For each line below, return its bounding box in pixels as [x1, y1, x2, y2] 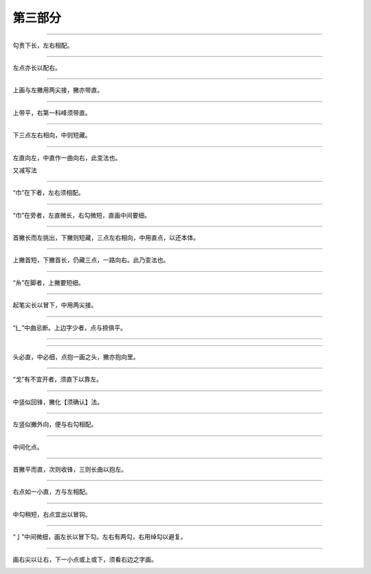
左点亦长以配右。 [12, 63, 61, 71]
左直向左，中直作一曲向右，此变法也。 [12, 153, 122, 161]
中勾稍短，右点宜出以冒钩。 [12, 510, 91, 518]
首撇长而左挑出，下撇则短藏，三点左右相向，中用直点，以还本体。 [12, 233, 199, 242]
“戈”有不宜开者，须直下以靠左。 [12, 375, 103, 384]
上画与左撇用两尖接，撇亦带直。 [12, 86, 103, 94]
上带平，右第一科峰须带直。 [12, 108, 91, 117]
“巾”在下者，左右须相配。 [12, 189, 85, 197]
